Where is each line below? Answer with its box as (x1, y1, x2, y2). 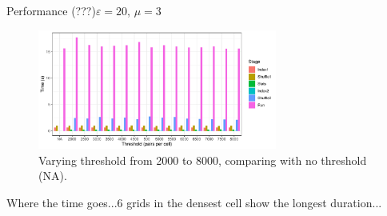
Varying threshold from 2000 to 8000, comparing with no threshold (38, 151, 367, 168)
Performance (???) (6, 2, 96, 18)
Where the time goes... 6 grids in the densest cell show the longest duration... (6, 194, 382, 210)
